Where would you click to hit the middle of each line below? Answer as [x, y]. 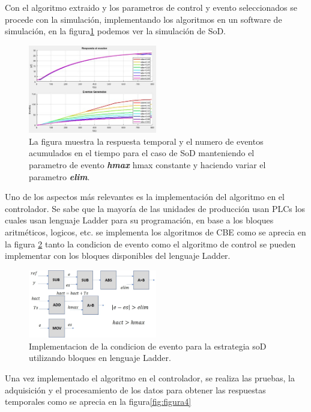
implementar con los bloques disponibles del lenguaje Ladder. [118, 256]
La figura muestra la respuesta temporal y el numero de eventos [146, 141]
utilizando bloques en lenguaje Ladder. [100, 358]
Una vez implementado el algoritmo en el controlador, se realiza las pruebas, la [150, 378]
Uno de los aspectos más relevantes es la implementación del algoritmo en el [145, 197]
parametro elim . [59, 176]
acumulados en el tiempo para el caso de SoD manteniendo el [142, 153]
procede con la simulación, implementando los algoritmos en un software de [143, 19]
